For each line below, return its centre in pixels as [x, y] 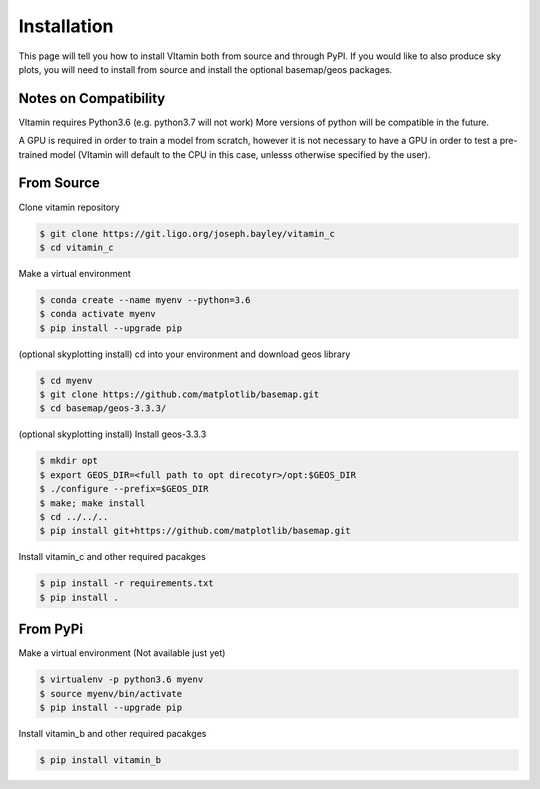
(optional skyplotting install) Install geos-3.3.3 [112, 434]
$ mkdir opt [69, 461]
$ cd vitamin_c [76, 247]
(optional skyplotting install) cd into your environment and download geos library [184, 354]
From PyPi [51, 629]
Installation [66, 26]
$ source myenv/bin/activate [111, 693]
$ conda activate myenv [98, 314]
